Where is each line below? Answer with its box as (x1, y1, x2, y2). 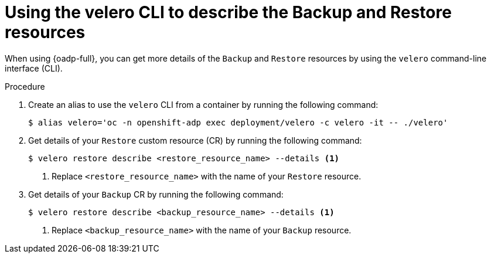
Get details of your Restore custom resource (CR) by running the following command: (28, 135, 362, 145)
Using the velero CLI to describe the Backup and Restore (5, 2, 452, 22)
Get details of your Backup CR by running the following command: (28, 189, 284, 199)
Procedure (5, 81, 45, 91)
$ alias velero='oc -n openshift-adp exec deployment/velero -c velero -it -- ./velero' (28, 117, 448, 127)
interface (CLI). (5, 63, 63, 73)
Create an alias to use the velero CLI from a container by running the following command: (28, 99, 379, 110)
